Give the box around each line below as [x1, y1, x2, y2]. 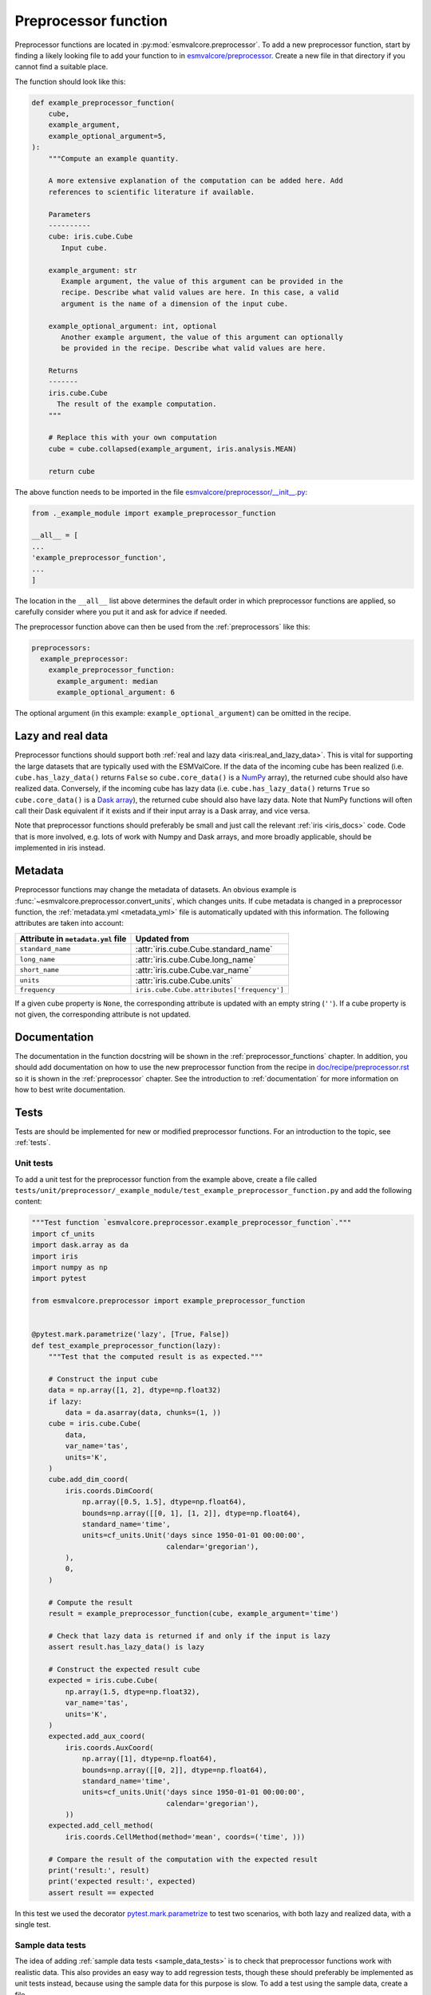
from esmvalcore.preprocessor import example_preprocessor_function [31, 1297, 306, 1306]
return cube [48, 467, 96, 476]
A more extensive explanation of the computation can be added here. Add [48, 176, 343, 185]
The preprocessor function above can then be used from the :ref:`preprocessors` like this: [14, 622, 310, 631]
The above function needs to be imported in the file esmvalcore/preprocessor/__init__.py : [14, 487, 307, 496]
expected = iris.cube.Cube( [48, 1676, 159, 1685]
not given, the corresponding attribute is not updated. [14, 1009, 192, 1019]
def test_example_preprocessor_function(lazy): [31, 1341, 221, 1350]
